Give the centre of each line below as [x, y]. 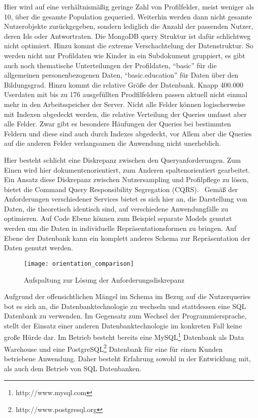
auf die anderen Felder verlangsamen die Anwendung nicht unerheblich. [113, 143]
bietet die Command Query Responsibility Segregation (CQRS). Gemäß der [121, 189]
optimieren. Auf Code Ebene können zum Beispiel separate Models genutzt [118, 218]
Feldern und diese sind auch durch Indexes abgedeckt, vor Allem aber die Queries [128, 133]
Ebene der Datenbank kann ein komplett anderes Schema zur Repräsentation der [127, 238]
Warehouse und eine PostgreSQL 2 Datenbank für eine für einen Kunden [113, 348]
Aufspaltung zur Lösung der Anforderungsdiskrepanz [104, 279]
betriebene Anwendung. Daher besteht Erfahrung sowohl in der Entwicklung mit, [128, 358]
